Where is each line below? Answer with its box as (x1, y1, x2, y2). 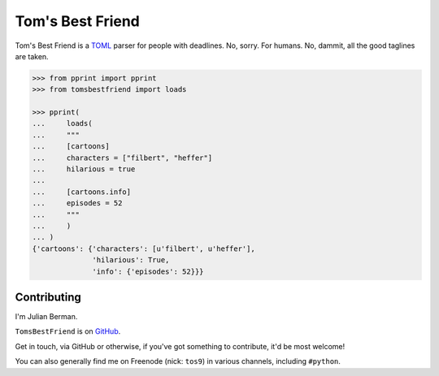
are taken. (15, 51, 49, 61)
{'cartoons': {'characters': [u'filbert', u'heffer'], (32, 244, 255, 253)
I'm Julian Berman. (15, 312, 78, 322)
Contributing (15, 290, 81, 304)
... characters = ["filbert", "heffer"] (32, 153, 213, 162)
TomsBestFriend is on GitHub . (15, 326, 121, 336)
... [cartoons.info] (32, 187, 132, 197)
